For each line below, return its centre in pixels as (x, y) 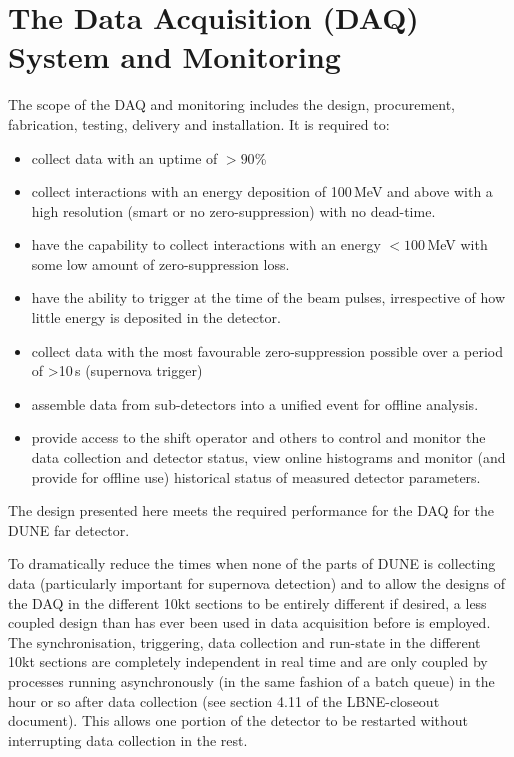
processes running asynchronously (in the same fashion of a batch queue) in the (251, 680)
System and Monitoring (174, 56)
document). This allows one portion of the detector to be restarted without (238, 720)
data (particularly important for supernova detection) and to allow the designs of (257, 583)
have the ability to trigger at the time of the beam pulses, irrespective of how (268, 297)
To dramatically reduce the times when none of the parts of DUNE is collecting (252, 563)
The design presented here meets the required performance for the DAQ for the (251, 510)
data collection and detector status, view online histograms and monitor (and (268, 457)
